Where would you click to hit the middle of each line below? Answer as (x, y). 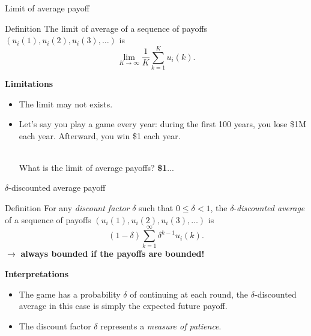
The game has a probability (70, 294)
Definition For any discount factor (67, 208)
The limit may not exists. (66, 103)
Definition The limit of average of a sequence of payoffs (106, 28)
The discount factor (55, 325)
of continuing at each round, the (189, 294)
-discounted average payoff (57, 187)
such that (156, 208)
